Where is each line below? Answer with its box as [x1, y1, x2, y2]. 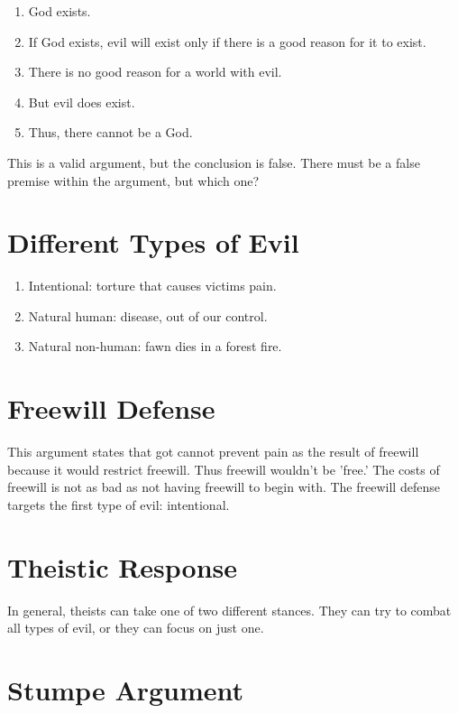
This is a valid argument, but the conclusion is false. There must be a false [7, 153, 420, 171]
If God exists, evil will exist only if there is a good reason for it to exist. [28, 32, 426, 51]
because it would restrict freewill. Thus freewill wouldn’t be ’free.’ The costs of [7, 459, 440, 478]
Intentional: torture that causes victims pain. [28, 276, 277, 295]
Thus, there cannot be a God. [28, 123, 193, 142]
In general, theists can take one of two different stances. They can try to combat [7, 600, 452, 619]
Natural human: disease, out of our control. [28, 306, 268, 325]
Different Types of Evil [7, 224, 299, 261]
